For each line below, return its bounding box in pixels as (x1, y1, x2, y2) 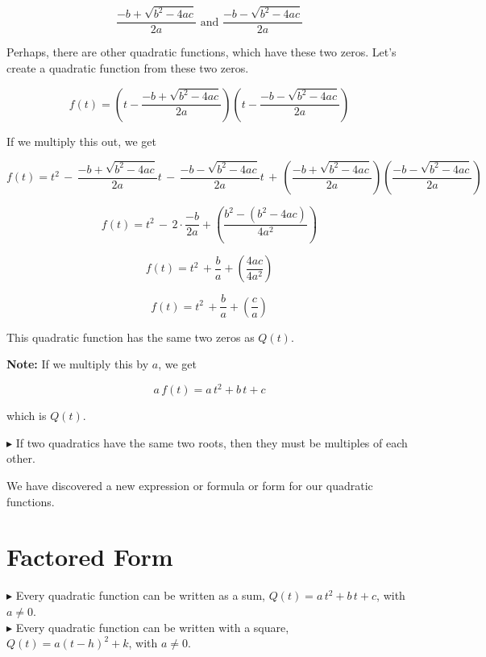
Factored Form (6, 540, 173, 573)
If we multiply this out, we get (6, 132, 156, 149)
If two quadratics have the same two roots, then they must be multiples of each (15, 434, 408, 451)
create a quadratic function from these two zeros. (6, 59, 249, 76)
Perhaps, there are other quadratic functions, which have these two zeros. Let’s (6, 44, 397, 60)
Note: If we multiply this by (6, 356, 149, 372)
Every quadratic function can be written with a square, (15, 618, 289, 635)
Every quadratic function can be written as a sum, (15, 587, 265, 604)
